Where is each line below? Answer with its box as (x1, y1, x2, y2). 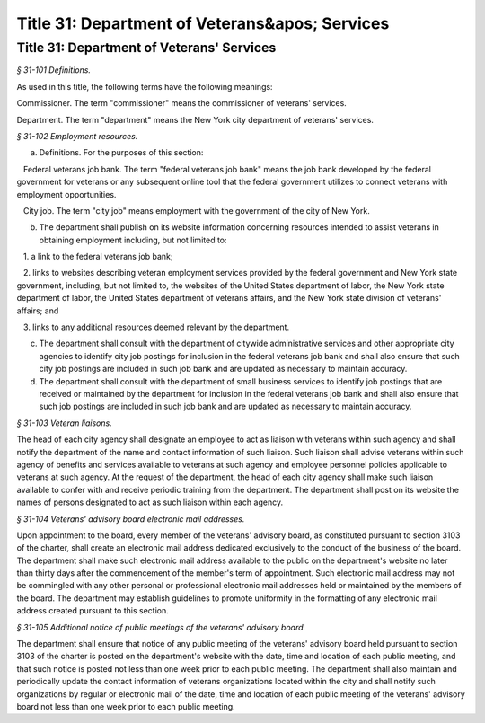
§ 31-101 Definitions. (16, 65, 92, 75)
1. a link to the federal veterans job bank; (22, 251, 173, 262)
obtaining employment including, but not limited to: (39, 234, 228, 245)
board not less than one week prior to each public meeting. (16, 701, 235, 711)
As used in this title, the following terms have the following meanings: (16, 81, 273, 92)
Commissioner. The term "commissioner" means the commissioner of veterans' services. (16, 98, 348, 109)
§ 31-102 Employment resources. (16, 130, 138, 141)
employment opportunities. (16, 189, 117, 199)
